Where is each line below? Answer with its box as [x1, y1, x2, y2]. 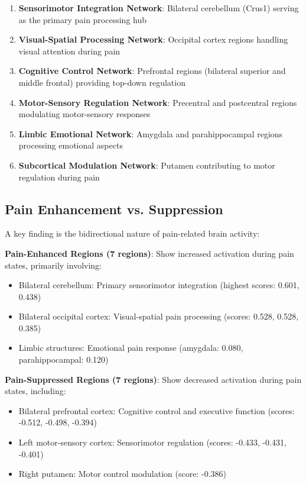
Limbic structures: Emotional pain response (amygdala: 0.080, [18, 341, 243, 354]
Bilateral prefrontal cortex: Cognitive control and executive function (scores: [18, 404, 295, 417]
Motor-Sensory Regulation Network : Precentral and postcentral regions [18, 96, 297, 108]
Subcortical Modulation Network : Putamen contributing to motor [18, 159, 275, 171]
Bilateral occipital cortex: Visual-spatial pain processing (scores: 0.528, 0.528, [18, 310, 299, 322]
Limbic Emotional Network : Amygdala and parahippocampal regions [18, 127, 283, 140]
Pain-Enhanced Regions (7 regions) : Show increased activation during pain [5, 247, 294, 259]
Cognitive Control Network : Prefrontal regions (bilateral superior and [18, 64, 286, 77]
